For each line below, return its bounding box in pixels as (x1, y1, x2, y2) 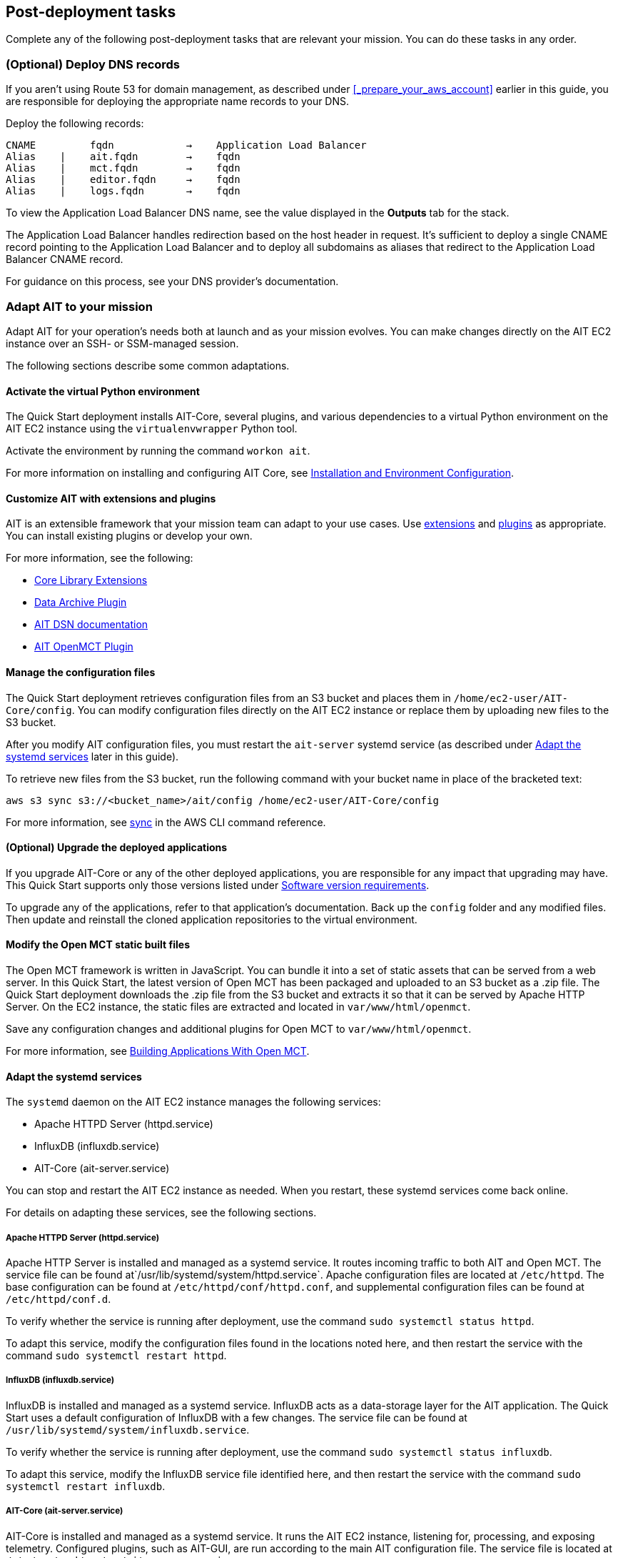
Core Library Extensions (34, 574, 148, 587)
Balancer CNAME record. (6, 253, 123, 266)
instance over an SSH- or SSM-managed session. (6, 337, 239, 349)
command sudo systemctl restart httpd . (6, 1349, 227, 1362)
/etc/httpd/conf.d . (6, 1293, 111, 1306)
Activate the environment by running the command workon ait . (6, 445, 310, 457)
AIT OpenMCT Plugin (34, 640, 133, 653)
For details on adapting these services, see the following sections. (6, 1206, 317, 1219)
